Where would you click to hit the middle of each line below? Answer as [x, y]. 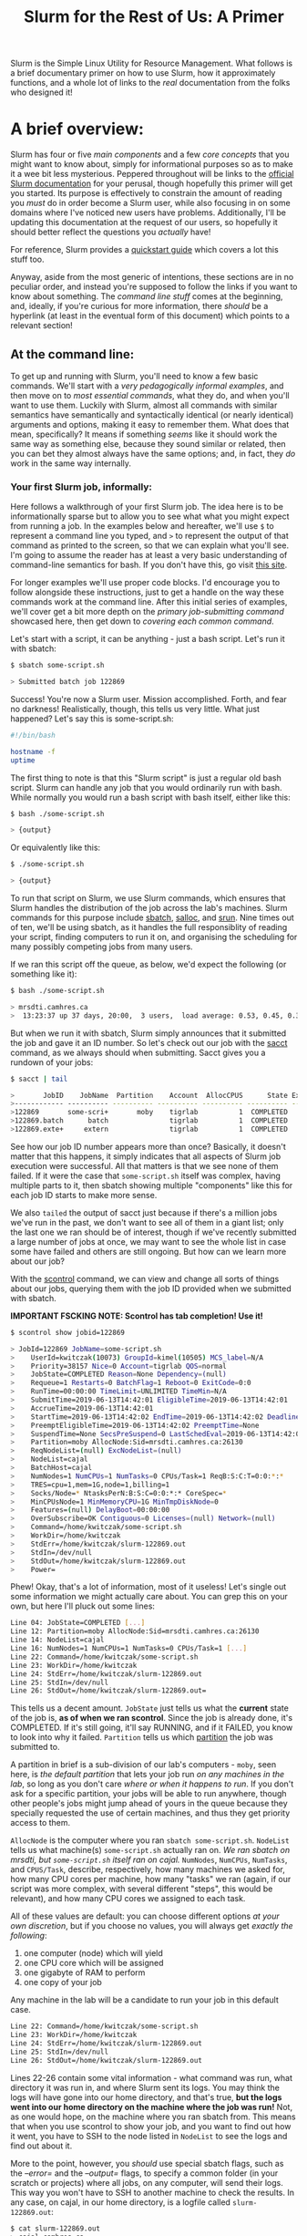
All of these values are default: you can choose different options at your [145, 1916]
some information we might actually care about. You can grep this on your [149, 1597]
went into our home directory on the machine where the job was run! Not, [152, 2107]
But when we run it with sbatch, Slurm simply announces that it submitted [148, 1033]
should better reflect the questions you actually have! [111, 232]
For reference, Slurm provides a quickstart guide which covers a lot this [144, 250]
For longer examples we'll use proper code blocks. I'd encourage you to [145, 583]
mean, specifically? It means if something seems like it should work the [144, 434]
